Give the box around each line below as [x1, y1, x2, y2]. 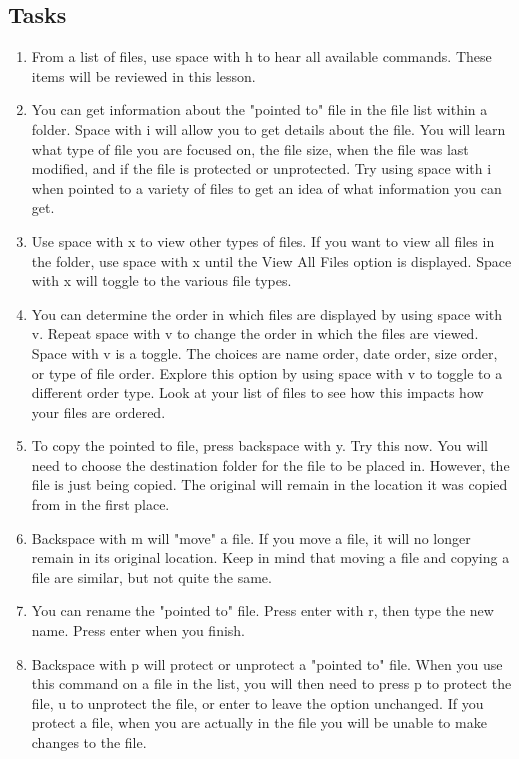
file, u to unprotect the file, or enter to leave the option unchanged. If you [31, 692, 484, 713]
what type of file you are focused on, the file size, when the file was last [31, 138, 469, 159]
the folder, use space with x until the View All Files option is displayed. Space [31, 250, 512, 271]
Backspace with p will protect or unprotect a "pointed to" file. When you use [31, 653, 503, 674]
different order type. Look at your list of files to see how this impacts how [31, 382, 484, 403]
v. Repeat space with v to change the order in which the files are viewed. [31, 323, 479, 344]
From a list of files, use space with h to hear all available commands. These [31, 46, 492, 67]
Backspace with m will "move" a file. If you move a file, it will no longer [31, 527, 471, 548]
